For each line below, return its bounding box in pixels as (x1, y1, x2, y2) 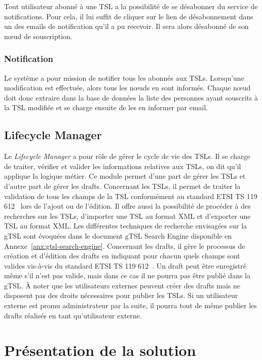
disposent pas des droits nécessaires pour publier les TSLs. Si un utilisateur (4, 290, 238, 301)
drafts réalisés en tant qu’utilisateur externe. (4, 310, 142, 320)
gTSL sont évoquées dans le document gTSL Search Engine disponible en (4, 230, 232, 241)
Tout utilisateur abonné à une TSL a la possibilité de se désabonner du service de (4, 1, 258, 11)
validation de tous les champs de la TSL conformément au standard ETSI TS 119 (4, 190, 257, 201)
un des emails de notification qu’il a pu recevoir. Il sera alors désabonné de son (4, 21, 249, 31)
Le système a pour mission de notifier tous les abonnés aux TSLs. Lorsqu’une (4, 72, 244, 83)
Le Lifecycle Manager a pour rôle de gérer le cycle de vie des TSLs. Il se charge (4, 151, 250, 161)
